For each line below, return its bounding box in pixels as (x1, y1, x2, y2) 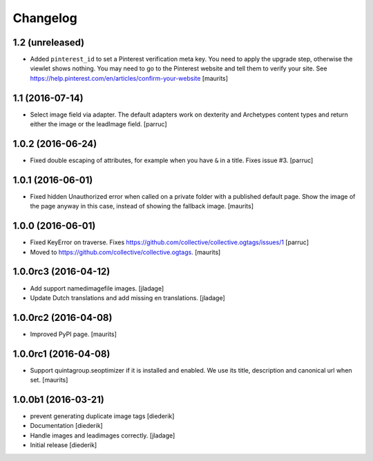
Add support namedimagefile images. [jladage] (30, 284, 164, 293)
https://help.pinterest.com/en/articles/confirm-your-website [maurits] (30, 74, 228, 82)
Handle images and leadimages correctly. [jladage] (30, 431, 175, 440)
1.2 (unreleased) (12, 37, 85, 48)
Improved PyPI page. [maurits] (30, 330, 117, 338)
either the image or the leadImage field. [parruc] (30, 120, 167, 128)
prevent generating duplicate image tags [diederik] (30, 412, 175, 420)
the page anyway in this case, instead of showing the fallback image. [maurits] (30, 202, 254, 210)
